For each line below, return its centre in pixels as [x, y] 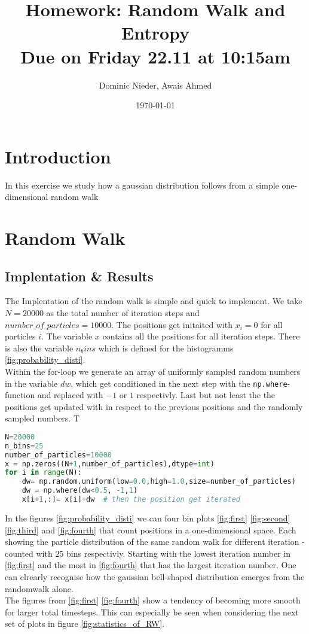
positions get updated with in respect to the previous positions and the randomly [154, 406]
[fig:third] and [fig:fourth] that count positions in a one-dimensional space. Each [151, 530]
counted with [29, 553]
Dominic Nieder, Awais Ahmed [155, 85]
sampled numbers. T [42, 418]
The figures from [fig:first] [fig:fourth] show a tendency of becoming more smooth [153, 600]
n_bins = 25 [24, 446]
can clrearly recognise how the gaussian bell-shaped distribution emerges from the [155, 576]
